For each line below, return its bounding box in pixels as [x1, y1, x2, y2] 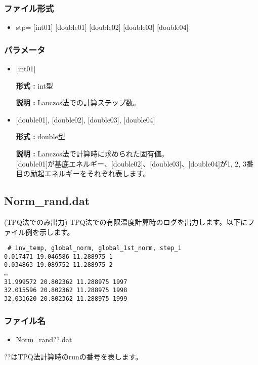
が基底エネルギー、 [48, 158, 111, 169]
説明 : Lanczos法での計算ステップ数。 [16, 97, 140, 108]
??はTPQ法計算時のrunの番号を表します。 [4, 351, 143, 361]
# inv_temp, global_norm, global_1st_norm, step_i [8, 245, 182, 252]
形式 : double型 [16, 131, 65, 142]
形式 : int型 [16, 80, 54, 91]
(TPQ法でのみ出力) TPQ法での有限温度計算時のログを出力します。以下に [4, 216, 248, 227]
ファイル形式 [4, 2, 54, 14]
